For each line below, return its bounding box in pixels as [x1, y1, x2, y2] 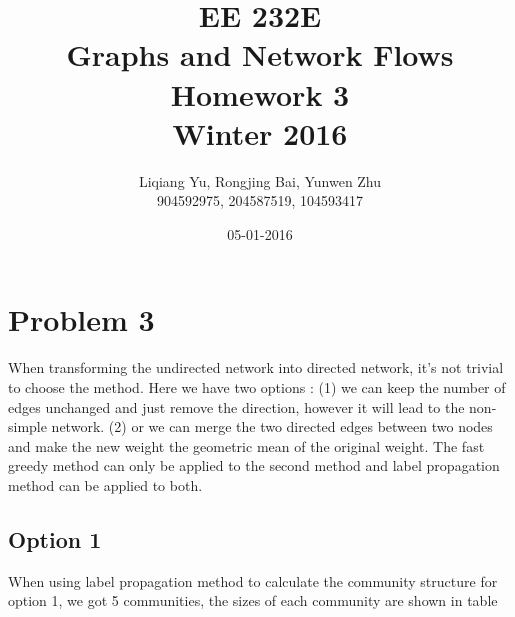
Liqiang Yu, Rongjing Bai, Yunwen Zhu [138, 170, 382, 191]
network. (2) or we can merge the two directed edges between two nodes [51, 416, 493, 437]
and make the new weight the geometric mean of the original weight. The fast [8, 435, 485, 456]
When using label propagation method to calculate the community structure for [8, 570, 498, 591]
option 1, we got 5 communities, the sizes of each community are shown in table [8, 590, 498, 611]
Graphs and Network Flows [66, 34, 454, 75]
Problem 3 [8, 299, 155, 340]
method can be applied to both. [8, 474, 203, 495]
